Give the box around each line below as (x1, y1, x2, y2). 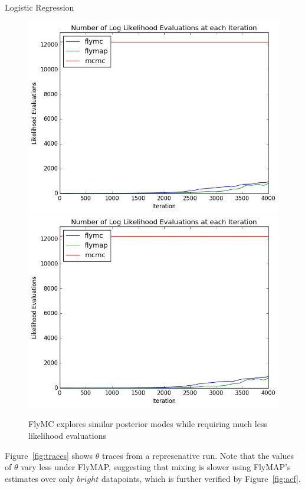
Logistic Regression (5, 1, 74, 13)
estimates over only (5, 472, 74, 484)
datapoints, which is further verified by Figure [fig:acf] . (101, 472, 301, 484)
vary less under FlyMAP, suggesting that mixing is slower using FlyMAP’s (21, 461, 291, 473)
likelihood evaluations (28, 429, 106, 442)
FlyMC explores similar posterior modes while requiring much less (28, 418, 267, 430)
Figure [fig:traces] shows (5, 449, 93, 461)
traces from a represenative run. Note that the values (101, 449, 294, 461)
